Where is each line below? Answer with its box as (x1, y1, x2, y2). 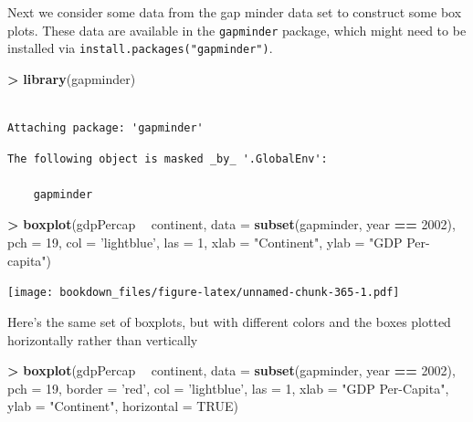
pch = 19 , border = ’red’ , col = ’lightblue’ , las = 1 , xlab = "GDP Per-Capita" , (7, 378, 449, 397)
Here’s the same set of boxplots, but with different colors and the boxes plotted (7, 311, 451, 331)
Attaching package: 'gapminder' (7, 121, 204, 135)
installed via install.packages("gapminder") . (7, 38, 273, 58)
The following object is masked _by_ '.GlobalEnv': (7, 152, 328, 165)
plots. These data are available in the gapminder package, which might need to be (7, 20, 467, 39)
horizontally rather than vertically (7, 330, 198, 349)
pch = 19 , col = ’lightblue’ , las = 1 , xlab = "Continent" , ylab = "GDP (7, 233, 403, 252)
